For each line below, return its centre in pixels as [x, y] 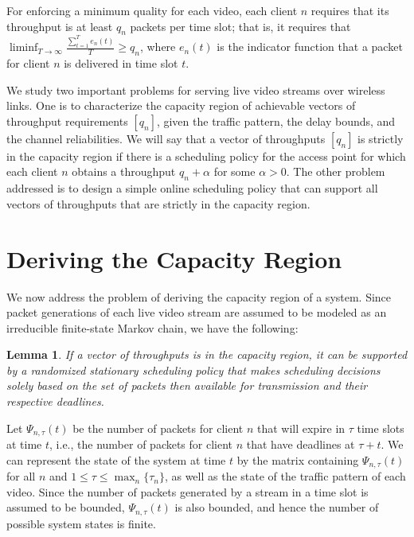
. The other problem [336, 171]
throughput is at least [60, 26]
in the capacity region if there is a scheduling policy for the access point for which [206, 156]
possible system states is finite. [81, 523]
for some [234, 171]
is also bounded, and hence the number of [277, 507]
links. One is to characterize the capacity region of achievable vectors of [181, 105]
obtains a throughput [124, 171]
